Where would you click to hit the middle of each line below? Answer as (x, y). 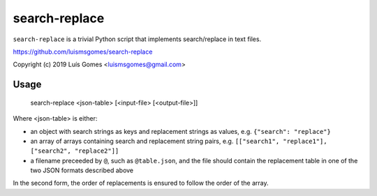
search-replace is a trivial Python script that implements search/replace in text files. (137, 39)
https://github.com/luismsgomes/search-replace (83, 52)
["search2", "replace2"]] (75, 151)
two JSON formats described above (82, 170)
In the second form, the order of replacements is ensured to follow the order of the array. (141, 183)
